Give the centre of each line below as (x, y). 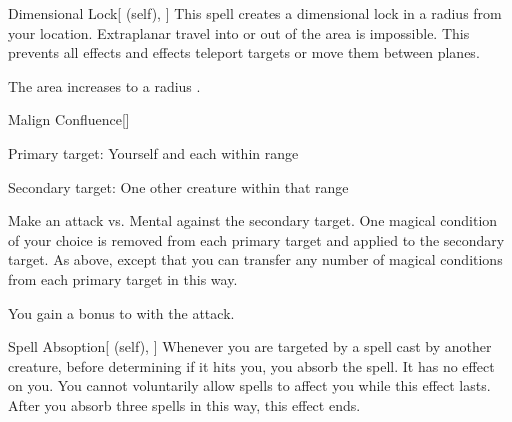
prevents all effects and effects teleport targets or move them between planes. (244, 52)
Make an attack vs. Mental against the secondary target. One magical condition (253, 220)
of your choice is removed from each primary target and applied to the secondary (256, 239)
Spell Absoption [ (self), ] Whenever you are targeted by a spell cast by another (250, 346)
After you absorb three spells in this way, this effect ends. (184, 404)
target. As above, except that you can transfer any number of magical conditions (255, 259)
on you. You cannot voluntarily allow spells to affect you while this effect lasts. (249, 385)
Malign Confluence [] (69, 119)
